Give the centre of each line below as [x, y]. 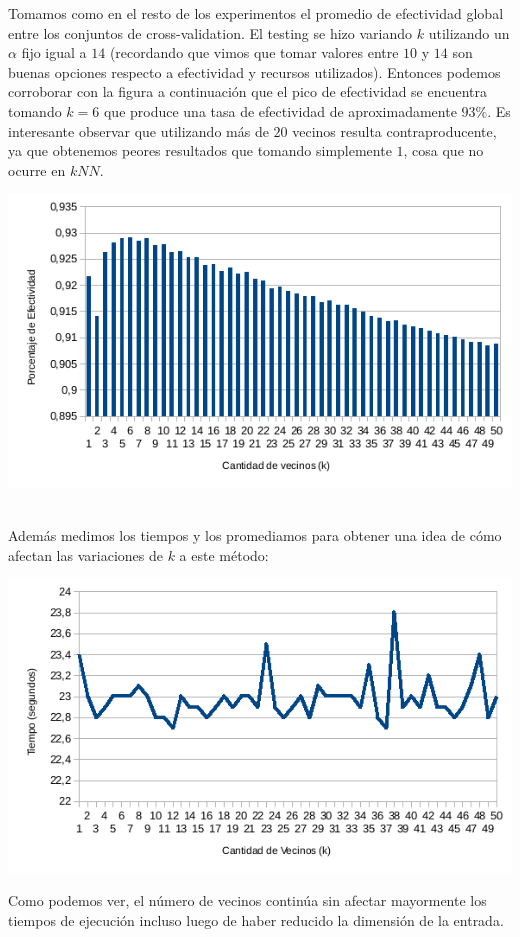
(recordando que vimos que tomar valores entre [254, 52]
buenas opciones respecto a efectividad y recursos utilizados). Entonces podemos [254, 71]
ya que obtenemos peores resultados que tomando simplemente [200, 150]
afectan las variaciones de [85, 554]
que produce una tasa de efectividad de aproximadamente [280, 110]
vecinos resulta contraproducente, [394, 130]
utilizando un [469, 32]
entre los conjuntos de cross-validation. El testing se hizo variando [210, 32]
